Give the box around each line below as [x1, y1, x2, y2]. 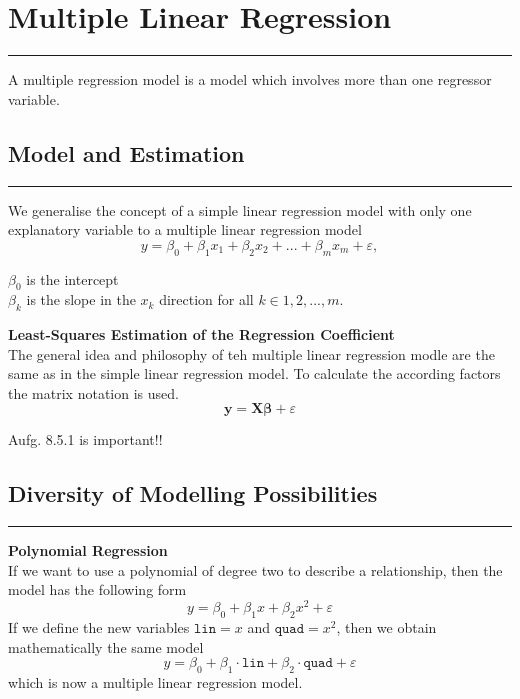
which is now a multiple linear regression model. [8, 671, 303, 692]
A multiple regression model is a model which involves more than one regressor [8, 69, 492, 90]
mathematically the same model [8, 636, 204, 657]
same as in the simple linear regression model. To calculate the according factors [8, 363, 501, 384]
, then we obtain [336, 616, 437, 637]
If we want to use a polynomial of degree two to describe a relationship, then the [8, 559, 503, 580]
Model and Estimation [8, 137, 245, 168]
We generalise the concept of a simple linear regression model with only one [8, 199, 472, 220]
